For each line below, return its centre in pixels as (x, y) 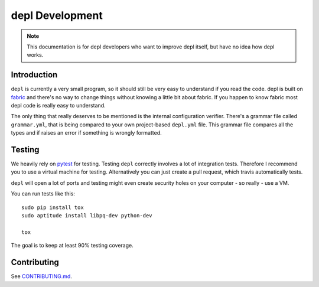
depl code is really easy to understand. (58, 106)
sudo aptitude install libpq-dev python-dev (87, 216)
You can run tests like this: (43, 194)
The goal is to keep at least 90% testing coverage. (72, 246)
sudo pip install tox (53, 207)
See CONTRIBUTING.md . (41, 276)
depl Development (57, 15)
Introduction (34, 75)
